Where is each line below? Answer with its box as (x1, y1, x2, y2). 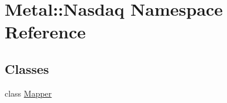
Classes (5, 59, 49, 77)
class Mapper (5, 87, 52, 99)
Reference (5, 20, 86, 44)
